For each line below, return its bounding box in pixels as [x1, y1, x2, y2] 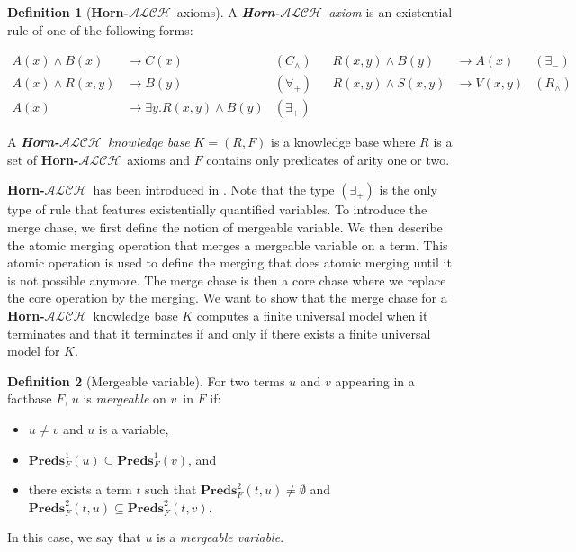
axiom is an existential [328, 3, 453, 21]
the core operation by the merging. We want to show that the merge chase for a [7, 288, 447, 307]
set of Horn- [7, 149, 79, 168]
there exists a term [28, 480, 132, 499]
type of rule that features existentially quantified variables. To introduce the [7, 200, 427, 219]
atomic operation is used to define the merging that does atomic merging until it [7, 253, 452, 272]
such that [145, 480, 197, 499]
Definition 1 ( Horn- [7, 3, 129, 21]
